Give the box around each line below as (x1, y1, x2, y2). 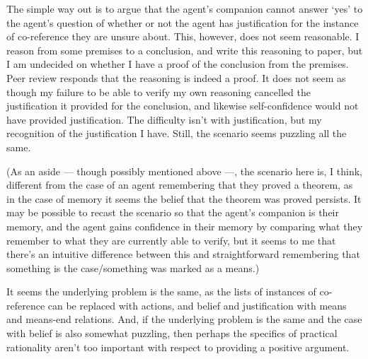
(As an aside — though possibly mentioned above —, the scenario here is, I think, (6, 163, 362, 178)
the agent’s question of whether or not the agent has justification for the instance (6, 15, 359, 30)
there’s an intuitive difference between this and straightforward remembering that (6, 247, 360, 261)
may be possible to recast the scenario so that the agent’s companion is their (6, 205, 339, 220)
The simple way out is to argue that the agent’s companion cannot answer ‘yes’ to (6, 1, 363, 16)
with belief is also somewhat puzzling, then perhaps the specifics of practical (6, 326, 338, 341)
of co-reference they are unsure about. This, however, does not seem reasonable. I (6, 29, 360, 44)
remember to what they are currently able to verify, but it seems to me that (6, 233, 336, 247)
